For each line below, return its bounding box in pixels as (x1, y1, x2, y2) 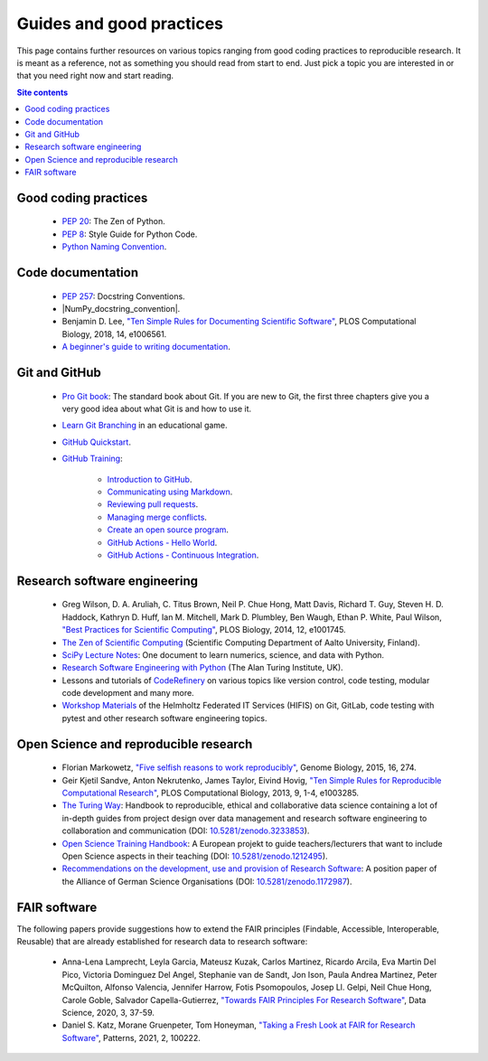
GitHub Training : (61, 453, 123, 465)
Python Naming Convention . (61, 241, 167, 252)
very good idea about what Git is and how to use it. (61, 403, 252, 415)
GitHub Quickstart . (61, 437, 131, 447)
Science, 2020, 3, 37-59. (61, 1008, 155, 1019)
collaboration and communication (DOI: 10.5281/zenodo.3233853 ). (61, 825, 310, 836)
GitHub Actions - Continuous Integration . (107, 549, 259, 560)
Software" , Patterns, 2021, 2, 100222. (61, 1032, 201, 1043)
